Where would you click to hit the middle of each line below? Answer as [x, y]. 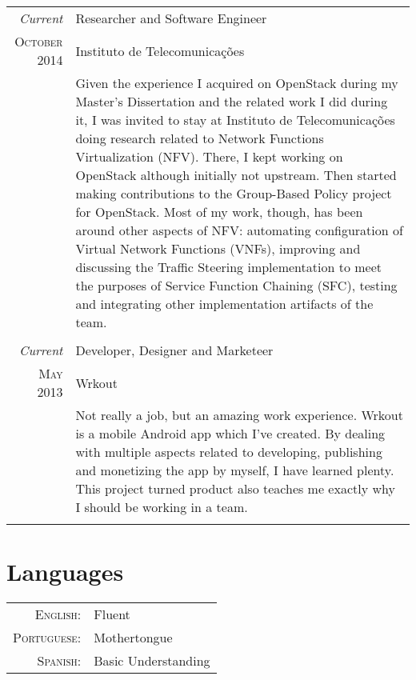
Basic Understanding [152, 661]
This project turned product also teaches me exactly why [235, 488]
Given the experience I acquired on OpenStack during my [237, 83]
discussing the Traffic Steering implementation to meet [228, 267]
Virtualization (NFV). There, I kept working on [209, 156]
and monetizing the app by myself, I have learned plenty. [235, 470]
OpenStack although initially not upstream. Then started [236, 175]
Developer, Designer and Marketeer [174, 350]
